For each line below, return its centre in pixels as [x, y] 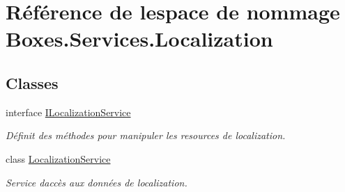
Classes [32, 82]
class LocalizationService [58, 158]
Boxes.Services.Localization [139, 39]
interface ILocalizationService [68, 112]
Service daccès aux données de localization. [97, 182]
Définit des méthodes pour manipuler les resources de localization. [146, 135]
